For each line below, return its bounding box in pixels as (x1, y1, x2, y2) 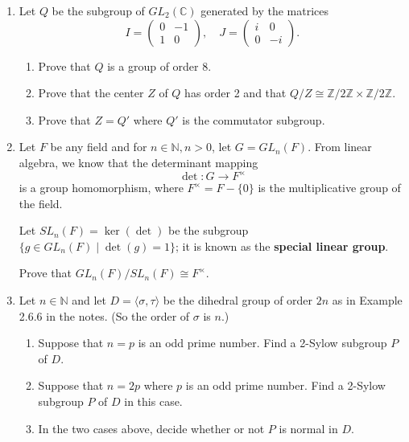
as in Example (332, 292, 403, 309)
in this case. (124, 393, 183, 409)
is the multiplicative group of (258, 179, 401, 196)
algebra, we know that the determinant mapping (19, 153, 258, 170)
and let (72, 292, 106, 309)
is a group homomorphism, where (19, 179, 184, 196)
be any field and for (50, 138, 147, 155)
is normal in (279, 419, 338, 436)
